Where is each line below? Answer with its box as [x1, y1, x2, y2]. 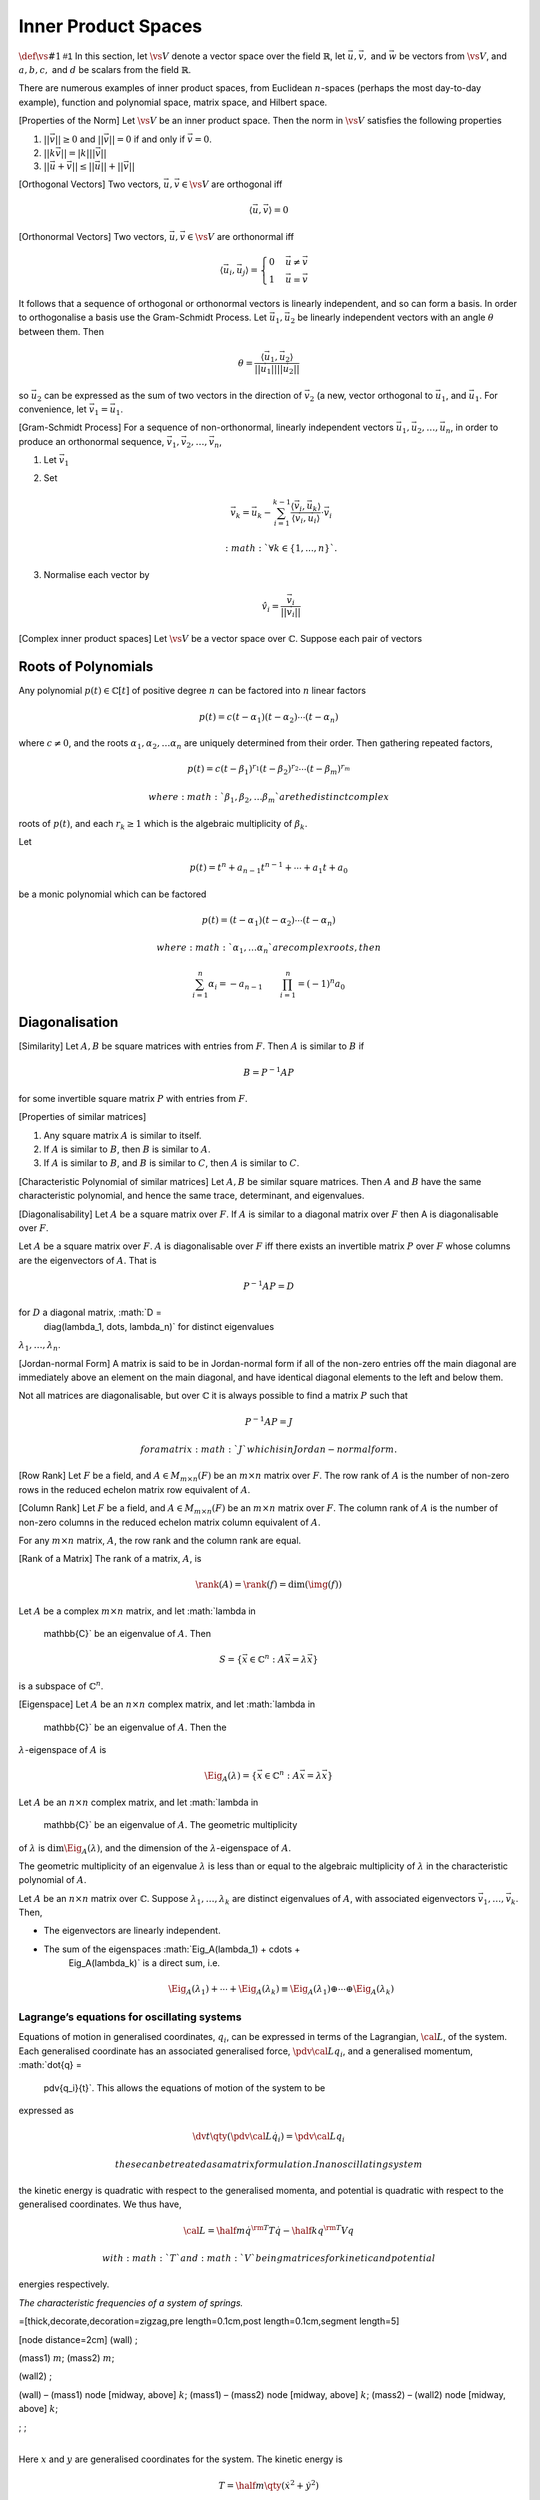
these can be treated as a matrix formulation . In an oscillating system [115, 2158, 423, 2170]
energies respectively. [18, 2278, 110, 2290]
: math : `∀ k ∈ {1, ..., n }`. [225, 543, 338, 554]
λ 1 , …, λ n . [18, 1339, 61, 1353]
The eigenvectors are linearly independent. [43, 1925, 221, 1937]
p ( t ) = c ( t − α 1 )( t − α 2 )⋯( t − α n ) [198, 711, 339, 725]
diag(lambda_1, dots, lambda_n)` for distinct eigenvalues [43, 1320, 275, 1332]
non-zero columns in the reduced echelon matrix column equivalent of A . [18, 1516, 321, 1528]
